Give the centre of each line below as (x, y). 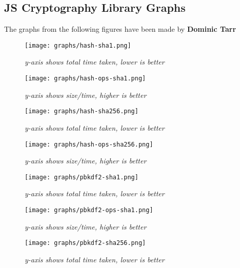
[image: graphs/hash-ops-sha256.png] (89, 144)
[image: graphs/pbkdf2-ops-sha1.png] (89, 210)
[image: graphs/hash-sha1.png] (78, 45)
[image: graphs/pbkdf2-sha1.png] (82, 177)
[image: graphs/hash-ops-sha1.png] (85, 79)
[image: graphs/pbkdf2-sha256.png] (85, 243)
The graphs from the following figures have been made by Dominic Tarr (120, 29)
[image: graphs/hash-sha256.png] (82, 111)
